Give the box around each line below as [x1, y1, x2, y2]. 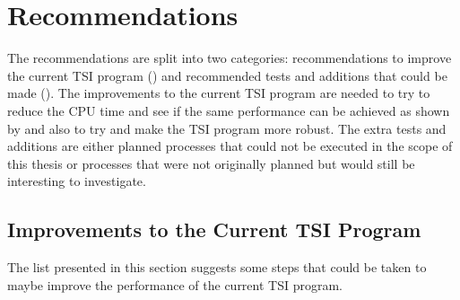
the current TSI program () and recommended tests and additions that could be [7, 66, 447, 84]
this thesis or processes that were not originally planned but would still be [7, 154, 415, 172]
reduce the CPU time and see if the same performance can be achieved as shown [7, 101, 450, 119]
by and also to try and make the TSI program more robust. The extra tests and [7, 119, 447, 137]
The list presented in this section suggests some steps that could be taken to [7, 258, 427, 277]
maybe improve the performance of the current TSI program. [7, 275, 343, 294]
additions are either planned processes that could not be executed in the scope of [7, 137, 453, 155]
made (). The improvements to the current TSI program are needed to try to [7, 84, 430, 102]
